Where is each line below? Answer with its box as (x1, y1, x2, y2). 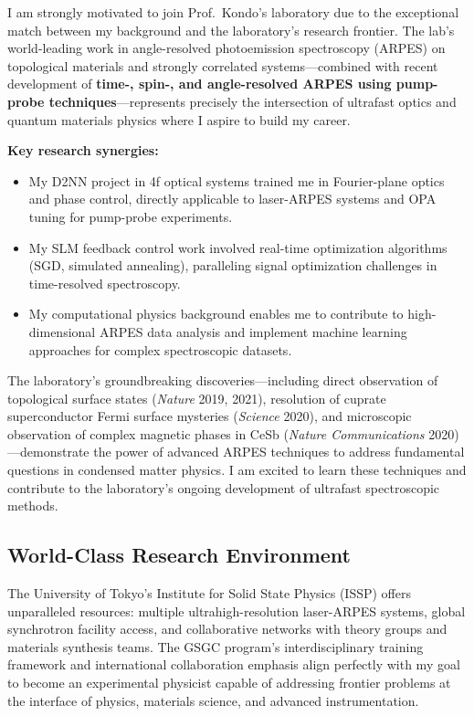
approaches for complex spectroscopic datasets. (28, 340, 292, 359)
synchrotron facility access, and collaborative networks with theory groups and (7, 619, 448, 638)
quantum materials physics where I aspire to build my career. (7, 110, 351, 129)
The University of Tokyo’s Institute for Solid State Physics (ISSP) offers (7, 584, 411, 603)
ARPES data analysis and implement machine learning (99, 321, 407, 341)
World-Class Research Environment (7, 541, 351, 569)
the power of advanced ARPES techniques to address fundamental (93, 442, 465, 461)
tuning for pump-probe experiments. (28, 206, 233, 226)
